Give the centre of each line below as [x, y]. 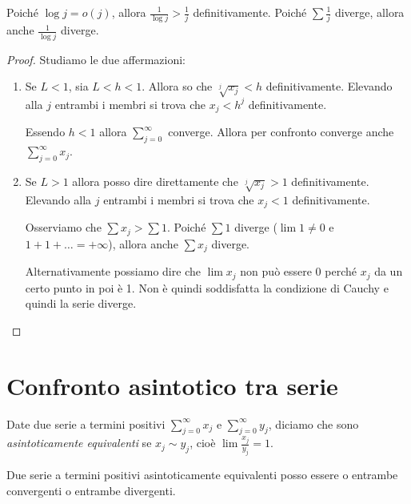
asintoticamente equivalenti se [79, 443]
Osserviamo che [63, 227]
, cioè [203, 443]
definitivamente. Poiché [250, 12]
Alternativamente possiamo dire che [113, 271]
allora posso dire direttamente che [155, 181]
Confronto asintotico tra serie [172, 385]
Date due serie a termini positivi [86, 423]
